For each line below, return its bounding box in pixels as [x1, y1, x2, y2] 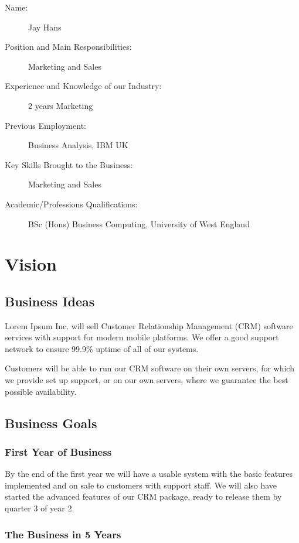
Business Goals [5, 414, 97, 432]
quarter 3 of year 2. [5, 502, 74, 514]
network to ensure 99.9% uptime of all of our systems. [5, 342, 199, 354]
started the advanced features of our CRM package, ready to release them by [5, 490, 282, 503]
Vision [5, 252, 57, 276]
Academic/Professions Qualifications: [5, 197, 138, 210]
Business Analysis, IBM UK [28, 139, 128, 151]
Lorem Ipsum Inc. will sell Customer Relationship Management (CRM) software [5, 319, 293, 332]
